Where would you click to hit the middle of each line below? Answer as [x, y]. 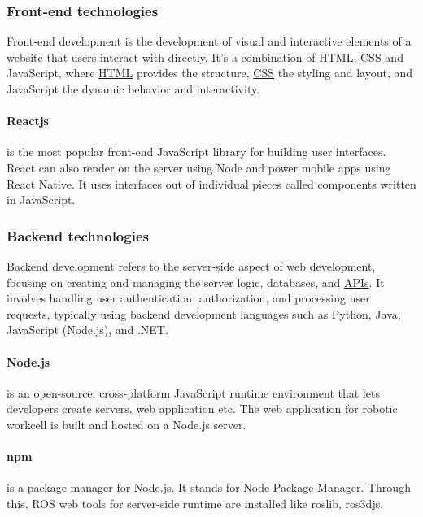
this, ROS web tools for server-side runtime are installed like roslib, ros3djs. [195, 503]
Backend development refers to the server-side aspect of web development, [191, 265]
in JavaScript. [41, 200]
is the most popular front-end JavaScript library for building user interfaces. [196, 152]
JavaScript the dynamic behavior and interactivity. [133, 89]
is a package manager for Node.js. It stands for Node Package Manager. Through [209, 487]
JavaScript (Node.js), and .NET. [87, 330]
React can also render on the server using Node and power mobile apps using [199, 167]
